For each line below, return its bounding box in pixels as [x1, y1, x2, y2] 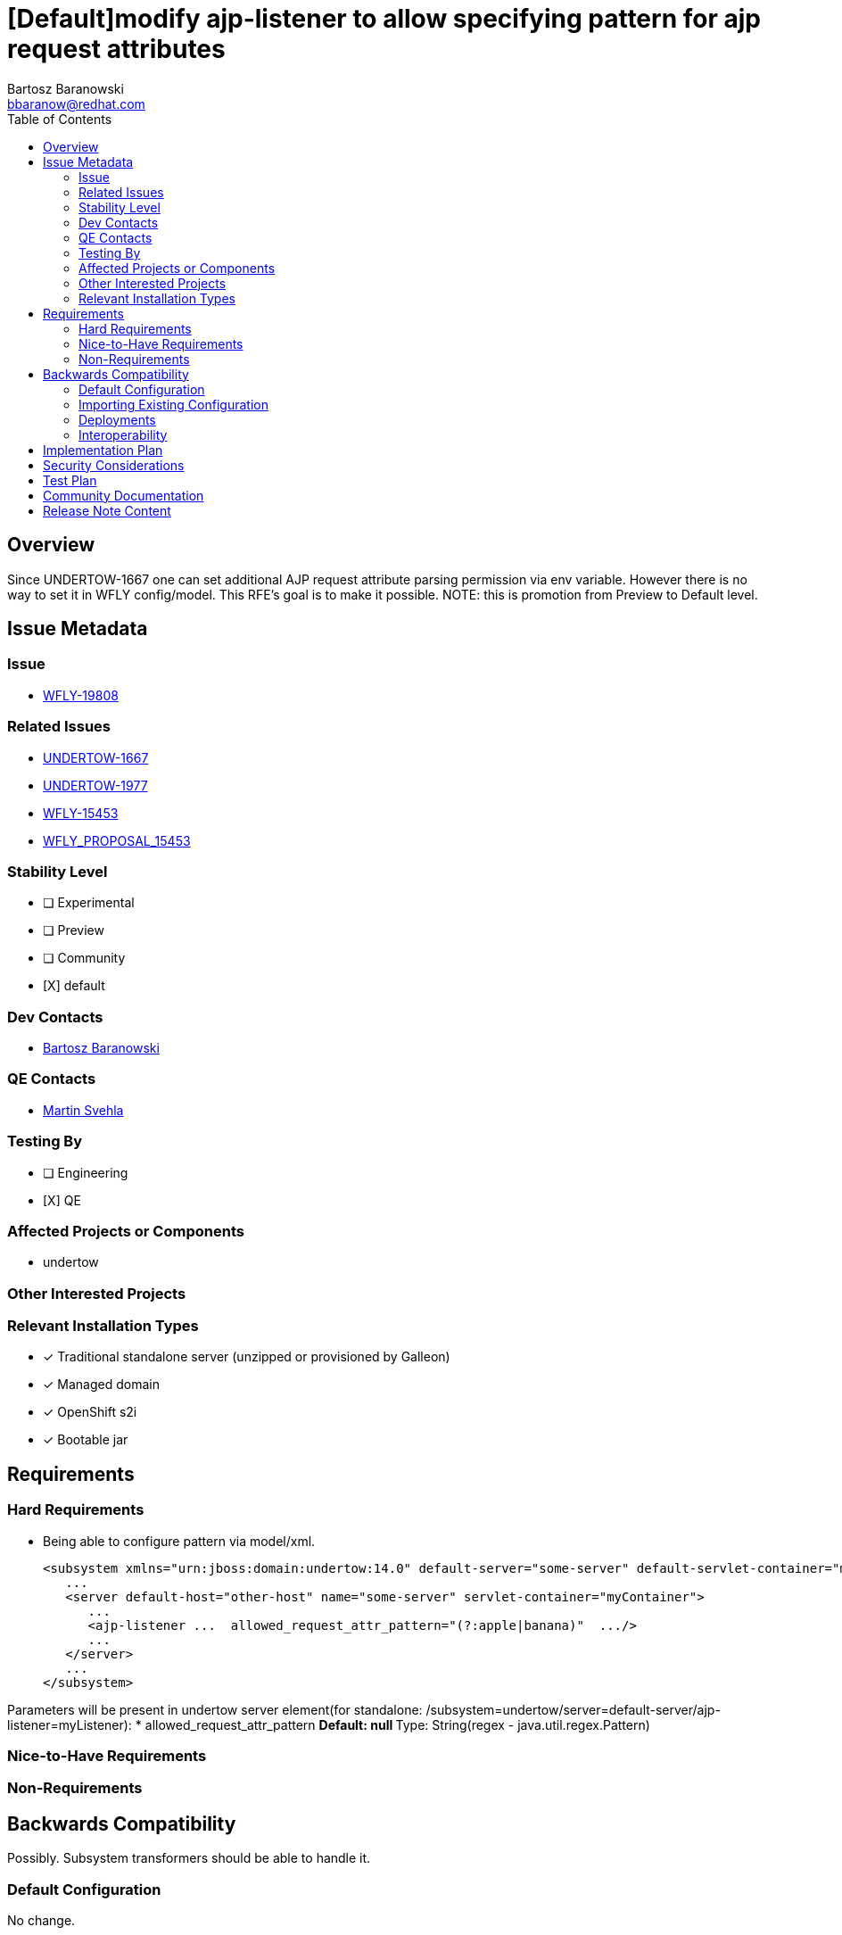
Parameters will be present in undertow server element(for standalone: [7, 1701, 423, 1717]
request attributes [7, 34, 226, 64]
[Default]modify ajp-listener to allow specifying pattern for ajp [7, 4, 761, 34]
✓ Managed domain [43, 1377, 160, 1393]
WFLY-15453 [43, 805, 119, 821]
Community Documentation [43, 487, 204, 503]
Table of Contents [7, 111, 112, 127]
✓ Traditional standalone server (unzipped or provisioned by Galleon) [43, 1349, 450, 1365]
